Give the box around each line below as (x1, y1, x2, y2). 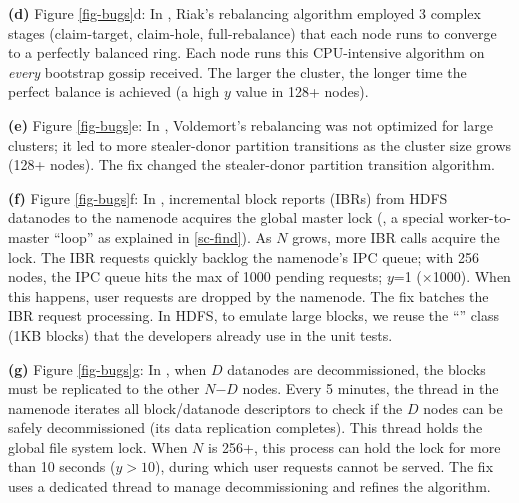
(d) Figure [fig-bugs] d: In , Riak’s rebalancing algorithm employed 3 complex (8, 3, 481, 23)
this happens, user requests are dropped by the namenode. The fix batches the (8, 285, 489, 306)
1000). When (432, 266, 511, 287)
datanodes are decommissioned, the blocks (227, 358, 486, 379)
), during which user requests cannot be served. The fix (155, 456, 494, 477)
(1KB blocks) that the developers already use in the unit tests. (8, 324, 393, 345)
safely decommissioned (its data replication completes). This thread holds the (8, 417, 483, 438)
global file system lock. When (8, 436, 188, 457)
